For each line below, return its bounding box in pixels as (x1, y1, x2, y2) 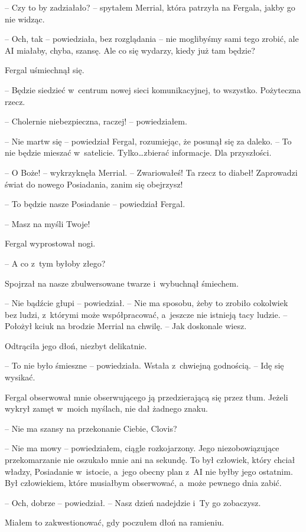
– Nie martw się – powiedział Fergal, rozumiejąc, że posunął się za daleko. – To (5, 134, 292, 147)
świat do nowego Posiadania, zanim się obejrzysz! (5, 178, 183, 190)
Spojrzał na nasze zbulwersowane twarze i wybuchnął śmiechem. (5, 277, 239, 289)
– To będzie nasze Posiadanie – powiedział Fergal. (5, 198, 185, 210)
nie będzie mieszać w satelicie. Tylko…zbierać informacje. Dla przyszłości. (5, 146, 272, 159)
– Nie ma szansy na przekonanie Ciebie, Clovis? (5, 422, 177, 434)
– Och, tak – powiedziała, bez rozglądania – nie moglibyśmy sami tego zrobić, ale (5, 32, 299, 45)
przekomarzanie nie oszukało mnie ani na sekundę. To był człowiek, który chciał (5, 454, 295, 466)
